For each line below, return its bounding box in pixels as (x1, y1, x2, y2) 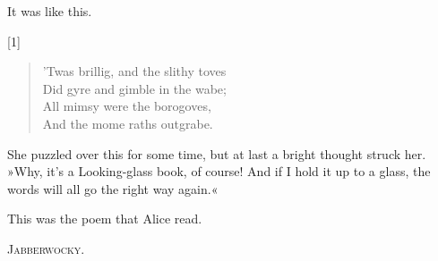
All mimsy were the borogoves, (42, 97, 211, 115)
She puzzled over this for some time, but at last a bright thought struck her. (7, 144, 426, 163)
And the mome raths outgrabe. (42, 114, 213, 132)
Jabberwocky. (7, 239, 85, 257)
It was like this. (7, 2, 92, 20)
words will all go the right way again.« (7, 179, 219, 198)
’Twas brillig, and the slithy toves (42, 62, 227, 80)
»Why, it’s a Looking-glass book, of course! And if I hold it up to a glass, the (7, 162, 431, 181)
